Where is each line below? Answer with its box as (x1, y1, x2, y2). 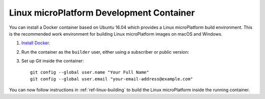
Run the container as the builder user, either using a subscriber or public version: (21, 49, 189, 55)
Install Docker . (21, 40, 51, 46)
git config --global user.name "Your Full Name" (30, 69, 149, 75)
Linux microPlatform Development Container (9, 7, 195, 18)
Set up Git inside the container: (21, 58, 84, 64)
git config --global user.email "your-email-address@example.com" (30, 76, 193, 81)
